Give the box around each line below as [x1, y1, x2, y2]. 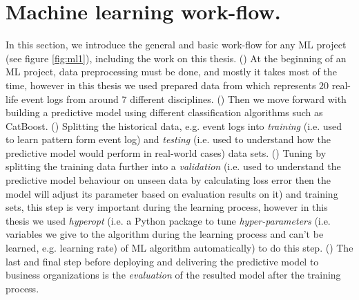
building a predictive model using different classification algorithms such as [6, 105, 323, 120]
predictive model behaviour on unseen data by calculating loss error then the [6, 173, 331, 187]
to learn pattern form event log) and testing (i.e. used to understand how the [6, 132, 331, 147]
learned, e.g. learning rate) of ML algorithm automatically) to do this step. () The [6, 241, 353, 255]
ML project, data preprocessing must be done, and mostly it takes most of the [6, 64, 337, 79]
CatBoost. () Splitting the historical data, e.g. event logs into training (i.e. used [6, 118, 342, 133]
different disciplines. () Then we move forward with [130, 91, 347, 106]
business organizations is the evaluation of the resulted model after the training [6, 268, 341, 282]
